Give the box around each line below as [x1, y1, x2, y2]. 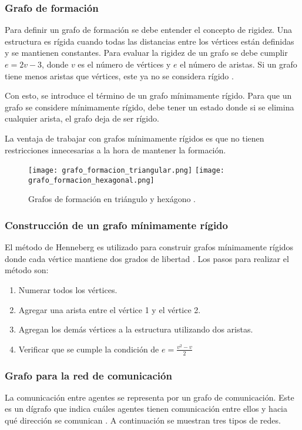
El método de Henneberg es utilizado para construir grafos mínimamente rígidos [5, 241, 294, 253]
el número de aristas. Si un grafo [180, 58, 297, 70]
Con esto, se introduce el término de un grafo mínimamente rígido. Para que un [5, 89, 292, 102]
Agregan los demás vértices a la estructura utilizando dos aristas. [18, 323, 253, 335]
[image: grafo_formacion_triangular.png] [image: [28, 166, 224, 175]
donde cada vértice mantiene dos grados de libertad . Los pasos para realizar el [5, 252, 289, 264]
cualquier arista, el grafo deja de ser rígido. [5, 112, 159, 125]
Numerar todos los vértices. [18, 284, 118, 296]
